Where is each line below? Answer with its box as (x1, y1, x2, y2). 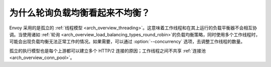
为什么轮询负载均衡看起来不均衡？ (9, 7, 151, 18)
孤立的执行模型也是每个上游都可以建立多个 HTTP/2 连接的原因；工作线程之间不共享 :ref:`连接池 (9, 48, 206, 54)
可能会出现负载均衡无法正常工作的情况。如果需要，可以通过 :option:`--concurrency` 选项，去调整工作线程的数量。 (9, 39, 245, 45)
